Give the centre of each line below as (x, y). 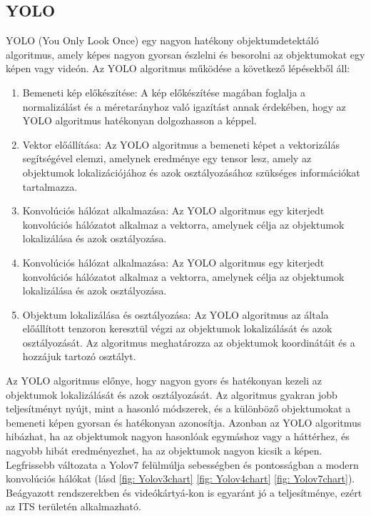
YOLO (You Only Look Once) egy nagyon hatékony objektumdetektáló (162, 40)
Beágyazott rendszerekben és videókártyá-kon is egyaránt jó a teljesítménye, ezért (184, 492)
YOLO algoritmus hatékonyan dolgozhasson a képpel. (139, 120)
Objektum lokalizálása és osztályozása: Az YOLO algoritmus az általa (176, 314)
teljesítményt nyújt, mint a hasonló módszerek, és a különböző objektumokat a (178, 408)
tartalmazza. (50, 186)
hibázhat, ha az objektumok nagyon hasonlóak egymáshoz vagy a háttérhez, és (178, 436)
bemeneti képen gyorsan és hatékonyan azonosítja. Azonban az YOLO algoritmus (184, 422)
